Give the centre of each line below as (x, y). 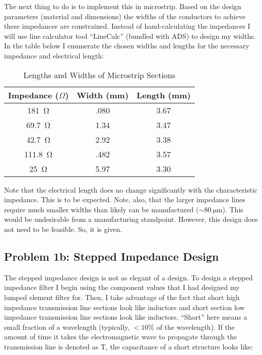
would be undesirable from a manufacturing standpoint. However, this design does (131, 219)
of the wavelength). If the (195, 327)
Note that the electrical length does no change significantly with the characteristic (131, 189)
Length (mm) (164, 95)
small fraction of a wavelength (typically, (67, 327)
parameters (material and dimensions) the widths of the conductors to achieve (125, 16)
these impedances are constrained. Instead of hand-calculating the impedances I (127, 26)
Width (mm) (103, 95)
